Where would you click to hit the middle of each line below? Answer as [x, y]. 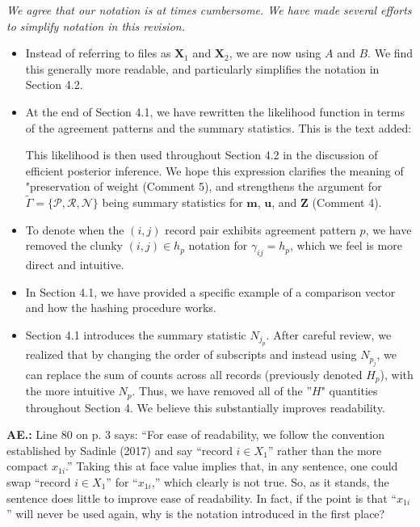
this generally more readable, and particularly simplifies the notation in [202, 68]
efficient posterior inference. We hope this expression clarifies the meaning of [214, 170]
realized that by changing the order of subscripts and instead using [191, 354]
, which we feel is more [346, 245]
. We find [391, 53]
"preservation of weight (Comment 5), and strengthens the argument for [204, 186]
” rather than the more [325, 450]
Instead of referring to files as [98, 53]
